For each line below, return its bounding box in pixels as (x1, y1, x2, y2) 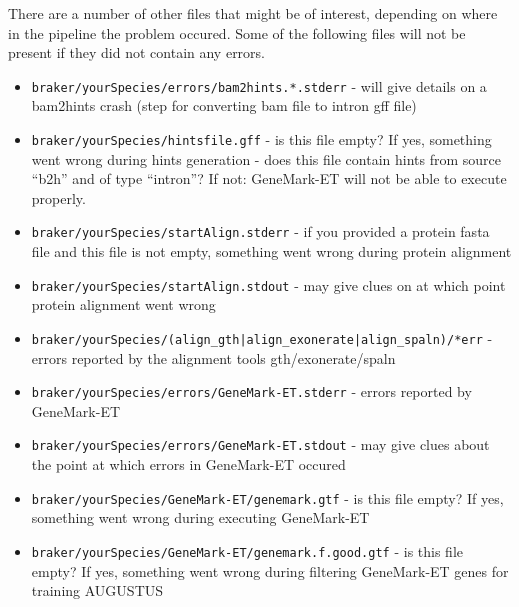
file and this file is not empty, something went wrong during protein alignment (31, 241, 512, 262)
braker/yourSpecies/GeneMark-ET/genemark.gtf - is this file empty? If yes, (31, 487, 504, 508)
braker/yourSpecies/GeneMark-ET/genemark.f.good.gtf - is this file (31, 540, 463, 561)
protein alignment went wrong (31, 294, 216, 315)
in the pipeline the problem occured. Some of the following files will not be (8, 22, 466, 43)
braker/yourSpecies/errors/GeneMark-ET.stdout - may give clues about (31, 434, 490, 455)
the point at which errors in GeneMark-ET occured (31, 454, 346, 475)
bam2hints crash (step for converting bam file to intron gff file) (31, 95, 417, 116)
